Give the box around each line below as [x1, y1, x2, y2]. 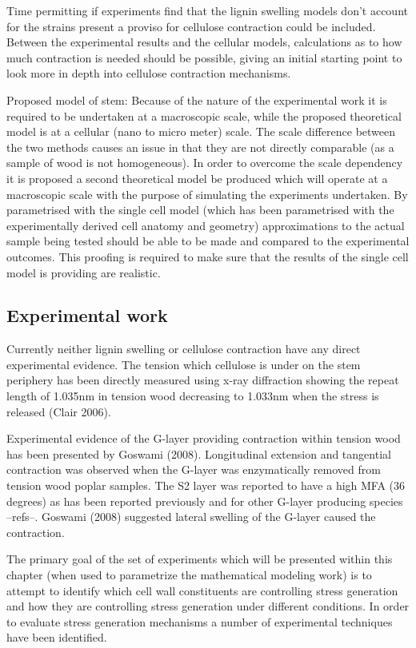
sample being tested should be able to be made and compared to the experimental [6, 233, 410, 249]
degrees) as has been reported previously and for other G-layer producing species [6, 492, 403, 509]
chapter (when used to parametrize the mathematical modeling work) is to [6, 567, 372, 583]
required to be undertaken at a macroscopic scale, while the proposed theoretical [6, 107, 402, 124]
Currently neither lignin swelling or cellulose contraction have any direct [6, 340, 361, 357]
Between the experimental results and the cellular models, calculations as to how [6, 34, 402, 50]
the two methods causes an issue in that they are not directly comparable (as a [6, 138, 394, 155]
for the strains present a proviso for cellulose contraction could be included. [6, 18, 376, 34]
